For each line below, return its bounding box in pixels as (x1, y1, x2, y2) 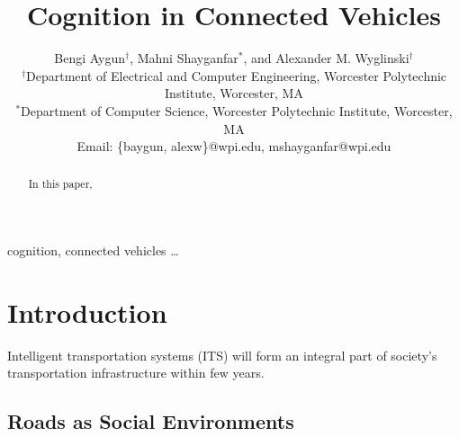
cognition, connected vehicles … (7, 241, 179, 260)
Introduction (7, 293, 167, 330)
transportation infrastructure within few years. (7, 363, 265, 382)
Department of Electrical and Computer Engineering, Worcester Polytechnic (26, 66, 447, 85)
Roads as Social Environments (7, 407, 294, 435)
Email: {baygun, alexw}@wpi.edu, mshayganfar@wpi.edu (76, 137, 391, 156)
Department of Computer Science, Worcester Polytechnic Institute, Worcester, (21, 101, 453, 120)
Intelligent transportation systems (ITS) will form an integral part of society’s (7, 345, 437, 364)
